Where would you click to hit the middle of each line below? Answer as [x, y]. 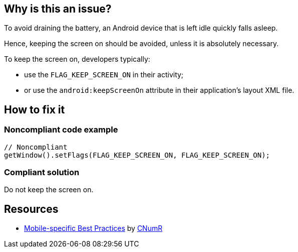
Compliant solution [42, 172]
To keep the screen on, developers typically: [77, 59]
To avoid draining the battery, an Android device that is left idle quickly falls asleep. [141, 28]
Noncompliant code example [61, 130]
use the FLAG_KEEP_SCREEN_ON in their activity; [104, 75]
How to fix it [35, 109]
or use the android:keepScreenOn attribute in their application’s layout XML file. [159, 90]
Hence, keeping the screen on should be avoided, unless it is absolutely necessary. [141, 44]
